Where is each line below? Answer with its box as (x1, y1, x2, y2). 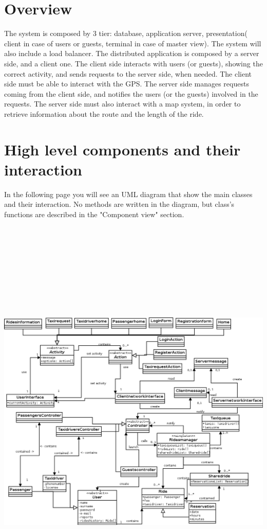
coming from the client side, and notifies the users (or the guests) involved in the (4, 88, 258, 99)
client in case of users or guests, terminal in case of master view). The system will (4, 38, 261, 48)
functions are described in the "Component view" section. (4, 208, 184, 219)
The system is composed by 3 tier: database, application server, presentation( (4, 28, 247, 39)
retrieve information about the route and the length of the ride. (4, 108, 204, 119)
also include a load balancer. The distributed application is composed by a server (4, 48, 259, 59)
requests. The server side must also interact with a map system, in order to (4, 98, 241, 109)
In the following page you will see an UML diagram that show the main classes (4, 188, 253, 199)
